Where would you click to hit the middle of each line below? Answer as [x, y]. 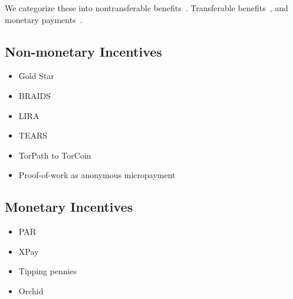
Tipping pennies [48, 271]
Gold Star [36, 76]
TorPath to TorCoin [55, 155]
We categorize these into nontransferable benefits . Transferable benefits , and [146, 8]
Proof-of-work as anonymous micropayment [97, 175]
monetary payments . [44, 19]
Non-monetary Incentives [83, 51]
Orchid [31, 290]
